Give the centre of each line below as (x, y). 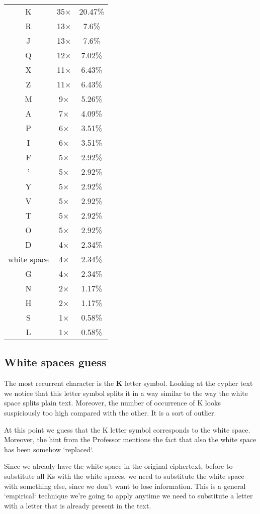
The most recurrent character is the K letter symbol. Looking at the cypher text (128, 383)
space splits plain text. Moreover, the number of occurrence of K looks (112, 403)
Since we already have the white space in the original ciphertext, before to (118, 466)
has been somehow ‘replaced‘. (49, 449)
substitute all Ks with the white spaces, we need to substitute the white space (124, 476)
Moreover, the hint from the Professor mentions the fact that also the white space (130, 439)
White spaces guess (55, 362)
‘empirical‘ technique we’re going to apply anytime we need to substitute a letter (128, 496)
